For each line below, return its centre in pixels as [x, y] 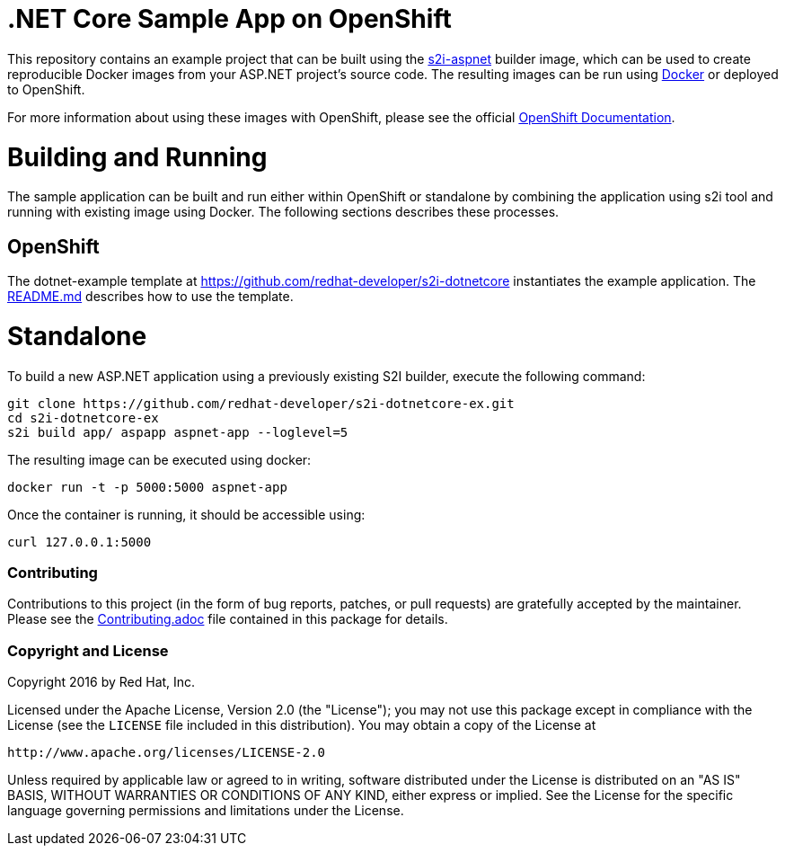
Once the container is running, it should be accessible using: [186, 514]
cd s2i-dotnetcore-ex [83, 418]
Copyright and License [88, 650]
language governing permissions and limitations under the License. [206, 811]
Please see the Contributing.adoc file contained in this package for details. [228, 619]
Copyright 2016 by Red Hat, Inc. [101, 682]
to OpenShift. [46, 89]
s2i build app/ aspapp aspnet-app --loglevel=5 [178, 432]
